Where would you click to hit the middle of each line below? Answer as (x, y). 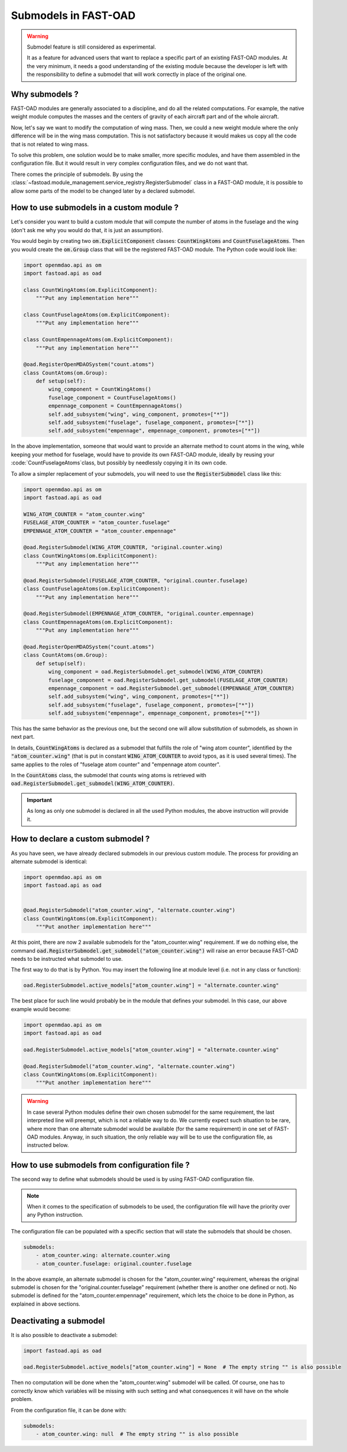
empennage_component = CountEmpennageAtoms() (115, 406)
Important (40, 800)
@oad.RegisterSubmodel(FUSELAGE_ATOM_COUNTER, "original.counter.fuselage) (136, 580)
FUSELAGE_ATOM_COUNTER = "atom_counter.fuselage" (97, 523)
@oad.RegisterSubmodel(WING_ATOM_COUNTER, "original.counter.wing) (123, 547)
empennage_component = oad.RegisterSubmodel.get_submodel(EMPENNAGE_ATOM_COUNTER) (171, 688)
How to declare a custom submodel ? (80, 839)
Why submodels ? (45, 94)
